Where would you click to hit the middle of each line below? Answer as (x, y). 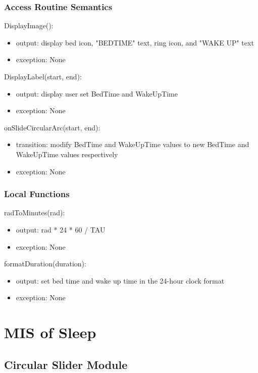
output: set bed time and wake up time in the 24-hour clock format (120, 280)
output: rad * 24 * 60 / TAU (61, 229)
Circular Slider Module (66, 364)
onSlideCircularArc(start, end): (52, 127)
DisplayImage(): (29, 26)
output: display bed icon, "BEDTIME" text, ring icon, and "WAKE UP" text (135, 42)
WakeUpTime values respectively (67, 154)
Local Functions (37, 194)
